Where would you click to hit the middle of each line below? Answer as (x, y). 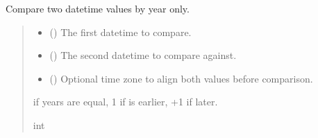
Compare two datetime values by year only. (98, 8)
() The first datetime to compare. (120, 32)
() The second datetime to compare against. (143, 55)
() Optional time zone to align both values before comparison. (181, 78)
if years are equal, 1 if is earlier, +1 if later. (125, 102)
